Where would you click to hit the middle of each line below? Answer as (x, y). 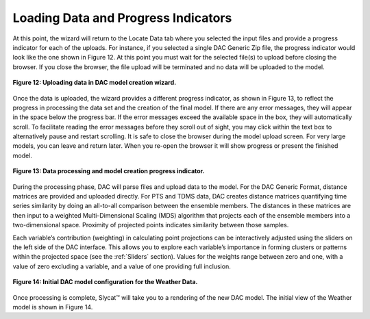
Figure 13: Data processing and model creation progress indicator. (109, 171)
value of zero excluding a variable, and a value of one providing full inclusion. (122, 266)
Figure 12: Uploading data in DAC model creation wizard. (95, 83)
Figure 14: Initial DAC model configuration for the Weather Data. (105, 282)
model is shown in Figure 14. (53, 307)
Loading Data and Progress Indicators (122, 18)
